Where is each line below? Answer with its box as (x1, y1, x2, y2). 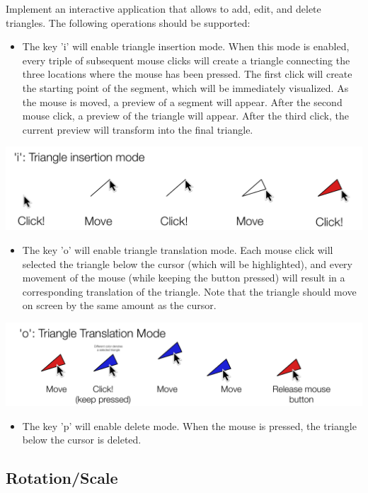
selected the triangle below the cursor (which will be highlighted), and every (22, 256, 352, 271)
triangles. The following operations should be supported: (6, 15, 251, 30)
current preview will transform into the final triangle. (22, 122, 253, 137)
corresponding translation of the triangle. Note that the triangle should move (22, 284, 357, 298)
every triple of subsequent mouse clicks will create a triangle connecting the (22, 52, 350, 67)
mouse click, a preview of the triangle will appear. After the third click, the (22, 108, 349, 123)
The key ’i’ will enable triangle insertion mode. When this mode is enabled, (22, 39, 350, 54)
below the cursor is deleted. (22, 432, 142, 447)
